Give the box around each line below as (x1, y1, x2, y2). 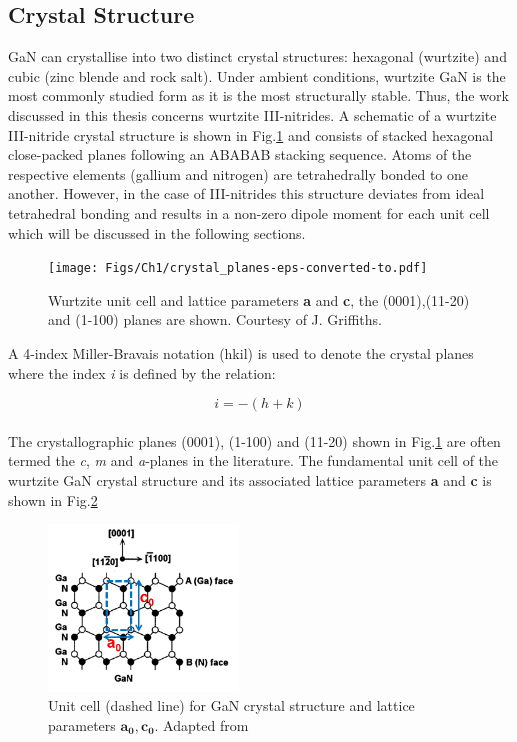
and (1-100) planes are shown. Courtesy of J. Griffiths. (48, 309, 382, 330)
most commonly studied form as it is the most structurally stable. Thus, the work (8, 85, 509, 106)
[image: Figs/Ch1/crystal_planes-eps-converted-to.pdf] (48, 261, 428, 276)
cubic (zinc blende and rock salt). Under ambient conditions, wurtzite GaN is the (8, 65, 506, 86)
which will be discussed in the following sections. (8, 222, 306, 243)
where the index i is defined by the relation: (8, 362, 276, 383)
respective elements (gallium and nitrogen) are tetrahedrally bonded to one (8, 163, 469, 184)
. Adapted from (154, 715, 249, 736)
